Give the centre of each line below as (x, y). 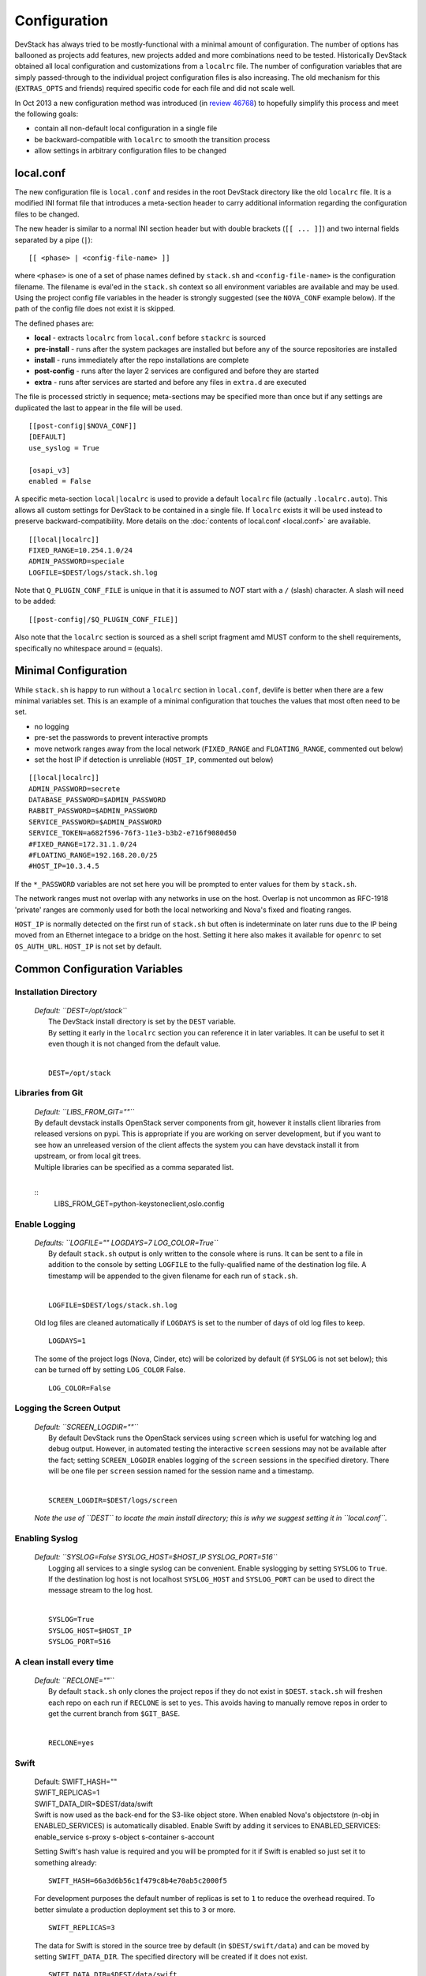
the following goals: (47, 114)
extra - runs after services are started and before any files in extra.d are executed (170, 382)
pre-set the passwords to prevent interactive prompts (121, 737)
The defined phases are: (54, 323)
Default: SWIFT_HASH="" (76, 1782)
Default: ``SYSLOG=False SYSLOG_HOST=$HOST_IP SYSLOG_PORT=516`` (156, 1557)
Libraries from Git (49, 1093)
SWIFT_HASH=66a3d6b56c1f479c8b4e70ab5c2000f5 (138, 1880)
